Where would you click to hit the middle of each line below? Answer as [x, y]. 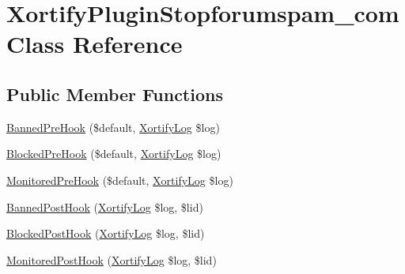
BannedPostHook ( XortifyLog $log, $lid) [105, 206]
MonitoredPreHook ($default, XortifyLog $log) [120, 180]
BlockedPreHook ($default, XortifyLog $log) [114, 154]
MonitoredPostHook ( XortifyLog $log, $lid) [112, 259]
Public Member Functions [115, 94]
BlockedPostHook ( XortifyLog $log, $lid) [106, 233]
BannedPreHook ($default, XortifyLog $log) [113, 127]
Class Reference [95, 44]
